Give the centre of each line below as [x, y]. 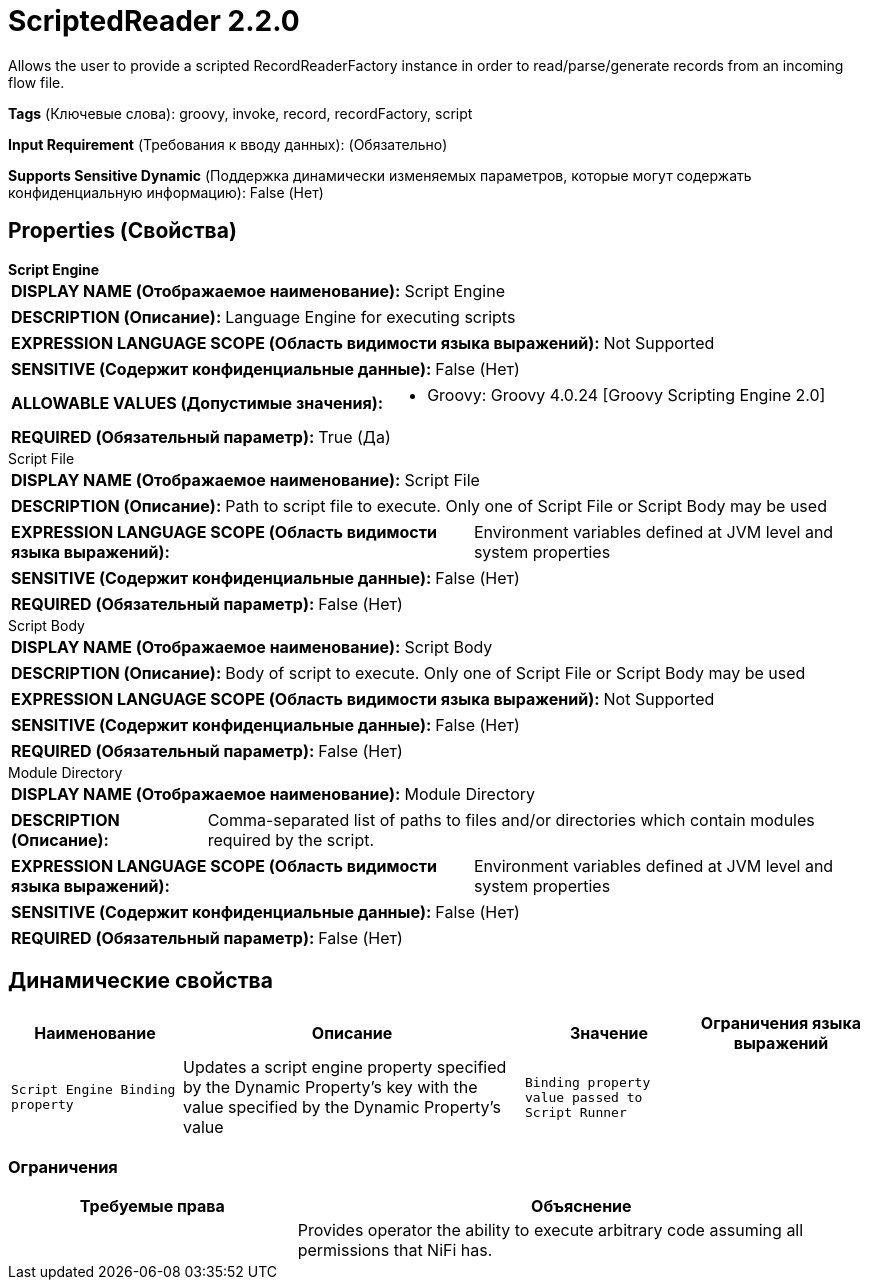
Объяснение [581, 1206]
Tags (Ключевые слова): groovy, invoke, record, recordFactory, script [240, 113]
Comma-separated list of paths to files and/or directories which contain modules [511, 819]
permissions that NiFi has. [395, 1250]
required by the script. [291, 839]
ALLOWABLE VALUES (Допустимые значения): [197, 402]
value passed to [584, 1097]
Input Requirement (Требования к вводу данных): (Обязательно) [228, 144]
